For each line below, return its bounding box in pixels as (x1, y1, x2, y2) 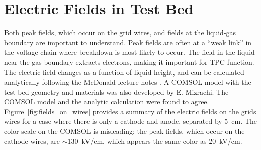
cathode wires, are (4, 135, 60, 146)
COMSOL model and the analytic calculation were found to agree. (4, 96, 209, 107)
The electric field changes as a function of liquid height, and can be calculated (4, 66, 244, 77)
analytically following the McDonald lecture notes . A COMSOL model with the (4, 77, 251, 87)
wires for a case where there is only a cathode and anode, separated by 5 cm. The (4, 116, 257, 126)
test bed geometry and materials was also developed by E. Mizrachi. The (4, 86, 229, 97)
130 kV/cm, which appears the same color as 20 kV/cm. (67, 135, 242, 146)
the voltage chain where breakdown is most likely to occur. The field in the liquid (4, 47, 255, 57)
